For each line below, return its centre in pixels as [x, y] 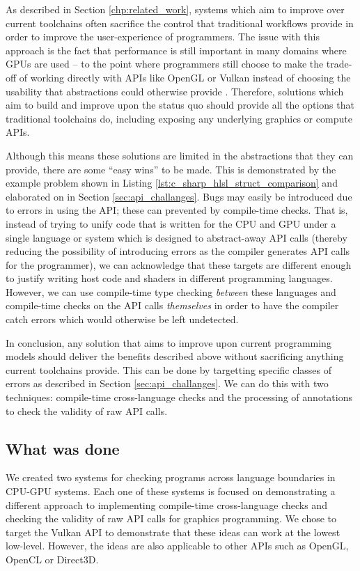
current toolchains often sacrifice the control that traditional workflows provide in [180, 23]
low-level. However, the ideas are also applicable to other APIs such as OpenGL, [177, 546]
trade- [339, 64]
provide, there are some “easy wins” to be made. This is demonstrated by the [171, 169]
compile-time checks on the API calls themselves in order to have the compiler [172, 305]
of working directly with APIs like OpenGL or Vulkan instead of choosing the [185, 77]
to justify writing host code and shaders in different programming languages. [169, 278]
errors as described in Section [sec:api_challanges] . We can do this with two [167, 383]
